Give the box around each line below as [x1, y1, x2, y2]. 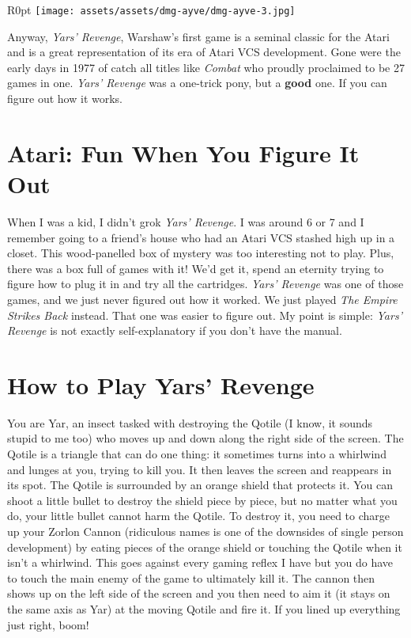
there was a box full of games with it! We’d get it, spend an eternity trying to [7, 260, 384, 276]
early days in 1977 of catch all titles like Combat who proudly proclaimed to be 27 [7, 59, 405, 75]
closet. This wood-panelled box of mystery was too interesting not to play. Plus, [7, 245, 394, 261]
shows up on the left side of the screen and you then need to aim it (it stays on [7, 585, 390, 602]
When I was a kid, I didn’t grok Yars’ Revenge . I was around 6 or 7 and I [7, 213, 364, 230]
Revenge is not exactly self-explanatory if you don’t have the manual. [7, 322, 342, 339]
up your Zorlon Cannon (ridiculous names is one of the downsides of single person [7, 522, 404, 539]
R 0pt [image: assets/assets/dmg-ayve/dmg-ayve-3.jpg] [7, 2, 296, 17]
